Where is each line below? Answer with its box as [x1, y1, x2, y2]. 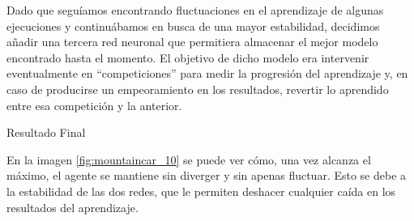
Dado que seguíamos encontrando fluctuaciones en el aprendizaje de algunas [6, 2, 384, 18]
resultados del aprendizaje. [6, 198, 139, 215]
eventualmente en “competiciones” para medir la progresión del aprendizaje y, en [6, 65, 408, 82]
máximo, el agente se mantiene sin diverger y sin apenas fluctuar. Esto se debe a [6, 167, 407, 184]
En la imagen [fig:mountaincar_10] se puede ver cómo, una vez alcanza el [6, 151, 371, 168]
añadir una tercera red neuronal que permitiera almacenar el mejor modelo [6, 33, 378, 50]
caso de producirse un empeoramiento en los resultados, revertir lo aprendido [6, 80, 389, 97]
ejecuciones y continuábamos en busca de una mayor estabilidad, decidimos [6, 17, 380, 34]
